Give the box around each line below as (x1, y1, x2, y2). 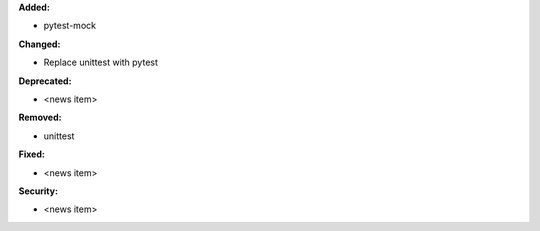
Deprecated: (18, 75, 72, 87)
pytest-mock (43, 20, 97, 32)
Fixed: (18, 148, 45, 160)
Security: (18, 185, 59, 197)
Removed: (18, 111, 62, 124)
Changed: (18, 38, 61, 50)
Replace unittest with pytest (43, 56, 159, 69)
